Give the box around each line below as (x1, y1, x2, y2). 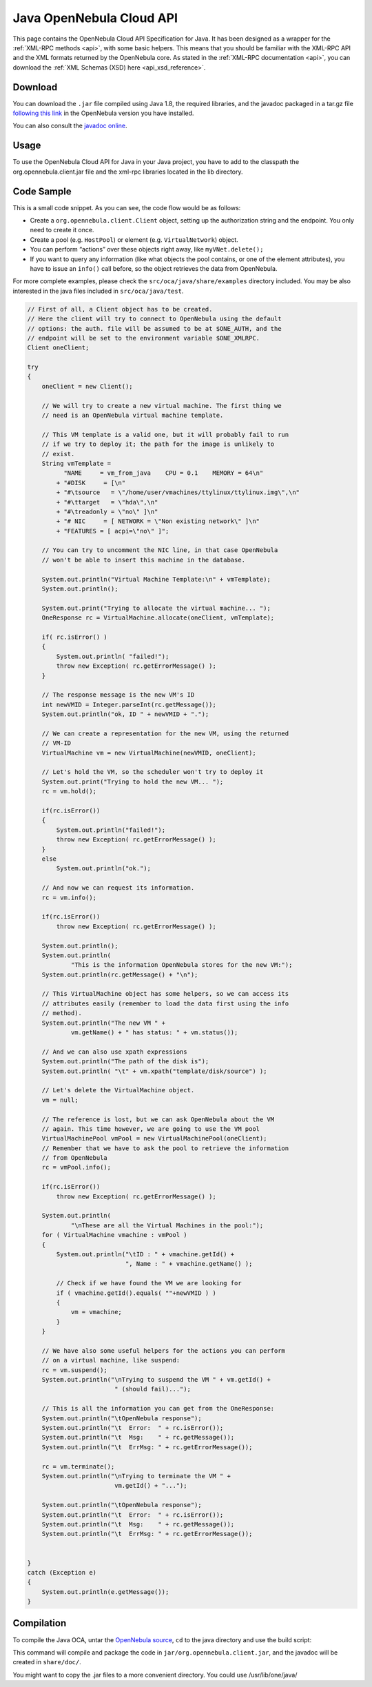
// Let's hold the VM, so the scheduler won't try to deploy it (41, 768, 264, 776)
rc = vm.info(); (41, 893, 96, 901)
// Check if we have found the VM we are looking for (56, 1279, 242, 1287)
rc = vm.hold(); (41, 788, 96, 795)
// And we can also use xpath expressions (41, 1047, 187, 1056)
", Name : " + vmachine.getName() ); (125, 1260, 253, 1268)
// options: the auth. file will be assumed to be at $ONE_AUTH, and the (27, 325, 282, 332)
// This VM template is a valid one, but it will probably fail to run (41, 431, 289, 438)
